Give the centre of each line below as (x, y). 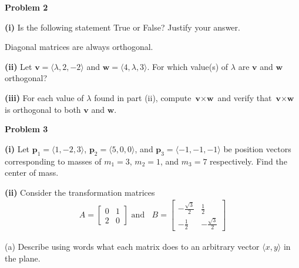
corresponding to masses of (53, 161)
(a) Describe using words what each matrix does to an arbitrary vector (132, 247)
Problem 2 (26, 7)
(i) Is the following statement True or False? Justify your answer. (122, 27)
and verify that (245, 97)
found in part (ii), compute (143, 97)
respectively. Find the (248, 161)
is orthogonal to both (43, 109)
